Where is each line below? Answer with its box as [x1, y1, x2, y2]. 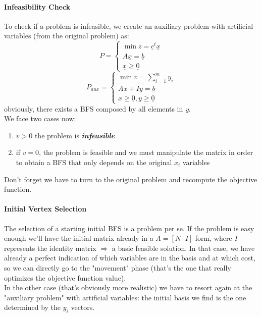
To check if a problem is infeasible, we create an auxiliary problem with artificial [4, 20, 253, 31]
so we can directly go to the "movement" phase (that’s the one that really [4, 262, 231, 273]
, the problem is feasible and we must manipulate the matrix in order [39, 147, 253, 157]
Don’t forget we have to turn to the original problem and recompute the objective [4, 174, 257, 184]
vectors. [71, 302, 95, 312]
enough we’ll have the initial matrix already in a [4, 233, 153, 243]
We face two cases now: [4, 113, 76, 124]
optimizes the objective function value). [4, 272, 126, 283]
